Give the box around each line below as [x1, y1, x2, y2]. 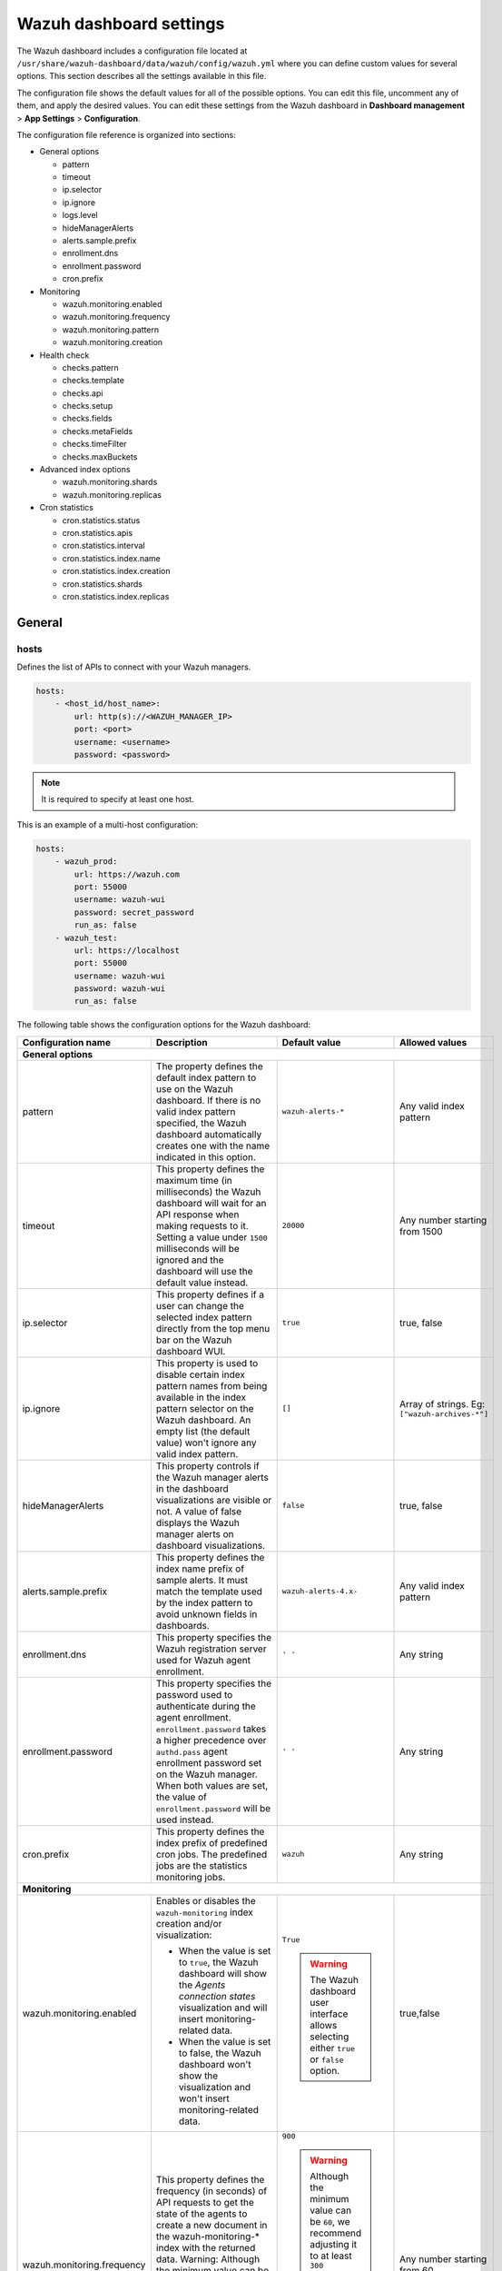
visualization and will [178, 2001, 268, 2014]
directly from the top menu [155, 1322, 271, 1334]
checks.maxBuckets [62, 451, 138, 462]
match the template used [155, 1585, 263, 1598]
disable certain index [155, 1368, 245, 1381]
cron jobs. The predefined [155, 1848, 268, 1860]
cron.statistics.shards [62, 578, 143, 590]
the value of [155, 1790, 208, 1803]
